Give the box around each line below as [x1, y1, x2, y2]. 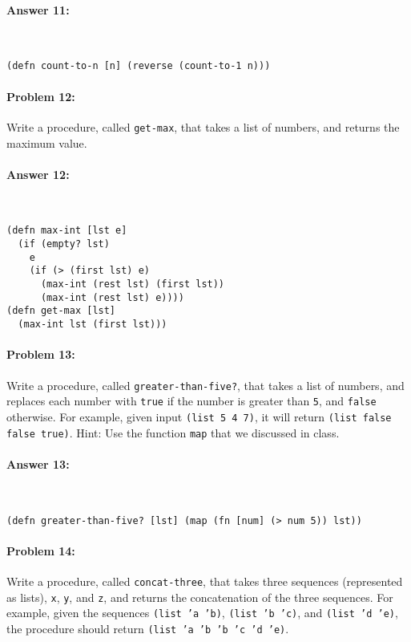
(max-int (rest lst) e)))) [40, 291, 184, 303]
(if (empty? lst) [18, 238, 110, 250]
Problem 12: [6, 87, 75, 104]
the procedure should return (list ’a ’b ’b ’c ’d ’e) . [6, 620, 289, 636]
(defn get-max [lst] [6, 305, 116, 317]
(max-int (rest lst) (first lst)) [40, 278, 225, 291]
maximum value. [6, 134, 87, 151]
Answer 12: [6, 165, 70, 182]
